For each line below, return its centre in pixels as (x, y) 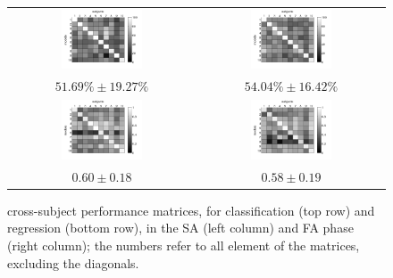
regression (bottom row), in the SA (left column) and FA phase (180, 228)
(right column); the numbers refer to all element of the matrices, (184, 245)
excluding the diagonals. (73, 262)
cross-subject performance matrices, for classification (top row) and (191, 210)
